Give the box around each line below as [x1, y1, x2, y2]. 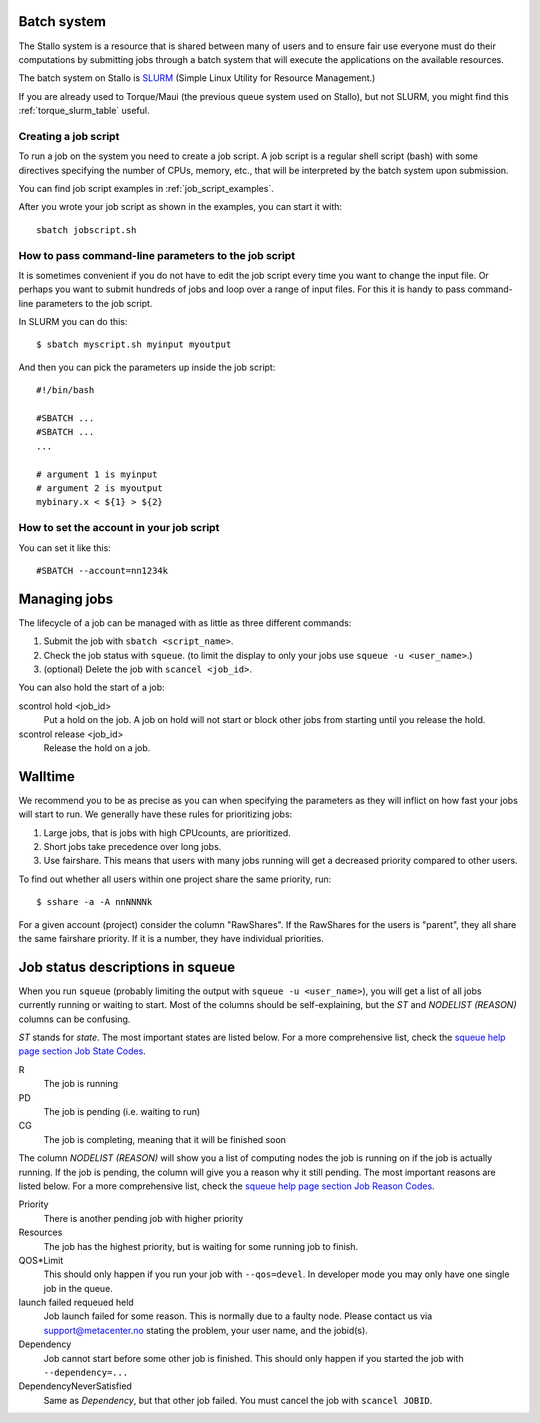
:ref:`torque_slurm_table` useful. [18, 105, 150, 117]
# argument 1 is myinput [36, 468, 158, 480]
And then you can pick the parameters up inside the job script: [18, 361, 276, 373]
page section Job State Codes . [18, 1045, 147, 1057]
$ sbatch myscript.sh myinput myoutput [36, 339, 232, 350]
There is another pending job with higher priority [43, 1212, 244, 1224]
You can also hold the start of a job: [18, 681, 165, 694]
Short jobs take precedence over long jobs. [43, 841, 222, 853]
